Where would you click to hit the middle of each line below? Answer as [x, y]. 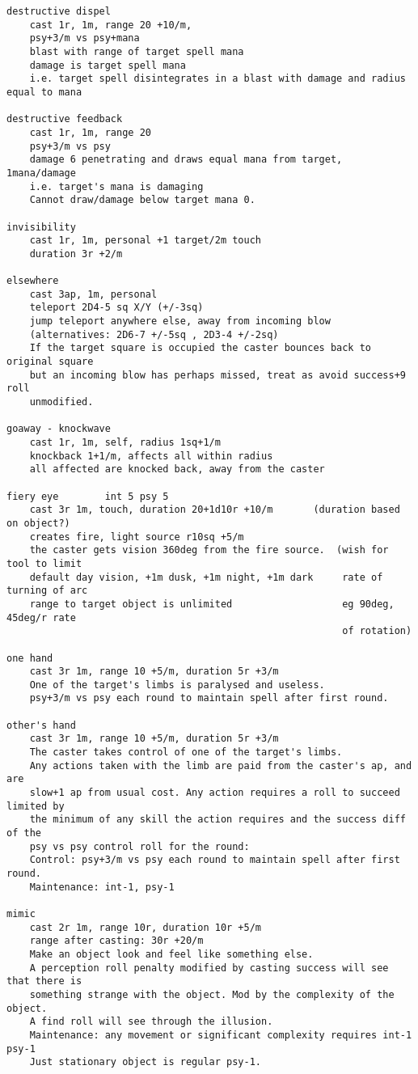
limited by [36, 806]
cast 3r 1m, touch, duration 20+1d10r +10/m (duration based [215, 510]
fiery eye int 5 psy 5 [88, 496]
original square [50, 362]
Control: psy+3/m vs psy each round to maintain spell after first [215, 860]
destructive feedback [65, 119]
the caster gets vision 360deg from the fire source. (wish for [209, 550]
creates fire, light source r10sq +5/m [137, 537]
